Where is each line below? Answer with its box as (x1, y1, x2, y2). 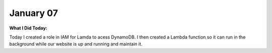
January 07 (9, 7, 58, 18)
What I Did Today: (9, 25, 47, 31)
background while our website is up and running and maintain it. (9, 41, 143, 47)
